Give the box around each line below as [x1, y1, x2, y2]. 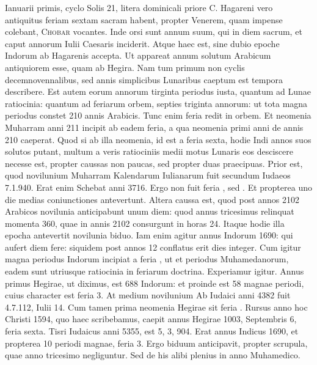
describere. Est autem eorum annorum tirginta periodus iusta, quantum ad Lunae [5, 85, 312, 98]
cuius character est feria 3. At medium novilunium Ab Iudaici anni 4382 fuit [5, 289, 291, 301]
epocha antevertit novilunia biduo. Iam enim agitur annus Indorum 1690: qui [5, 229, 293, 241]
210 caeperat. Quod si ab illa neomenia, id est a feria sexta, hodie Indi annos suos [5, 133, 312, 146]
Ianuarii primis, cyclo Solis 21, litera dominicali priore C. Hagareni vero [5, 1, 273, 13]
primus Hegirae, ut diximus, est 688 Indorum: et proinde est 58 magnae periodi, [5, 276, 304, 289]
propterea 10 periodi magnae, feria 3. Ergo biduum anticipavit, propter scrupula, [5, 336, 308, 349]
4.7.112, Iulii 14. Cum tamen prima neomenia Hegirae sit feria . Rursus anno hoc [5, 300, 308, 313]
